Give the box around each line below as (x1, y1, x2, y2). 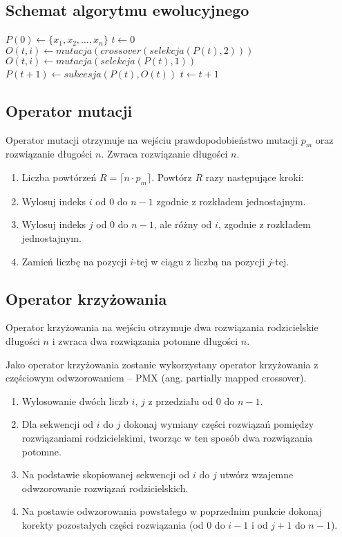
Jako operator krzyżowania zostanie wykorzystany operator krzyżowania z (6, 357, 319, 371)
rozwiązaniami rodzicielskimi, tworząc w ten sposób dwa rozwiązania (21, 430, 313, 444)
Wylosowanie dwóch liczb (21, 393, 129, 408)
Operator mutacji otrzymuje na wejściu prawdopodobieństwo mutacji (6, 132, 298, 147)
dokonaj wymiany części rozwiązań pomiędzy (124, 417, 314, 431)
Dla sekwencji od (21, 417, 94, 431)
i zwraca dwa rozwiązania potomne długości (52, 333, 238, 348)
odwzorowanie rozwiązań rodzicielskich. (21, 480, 189, 495)
